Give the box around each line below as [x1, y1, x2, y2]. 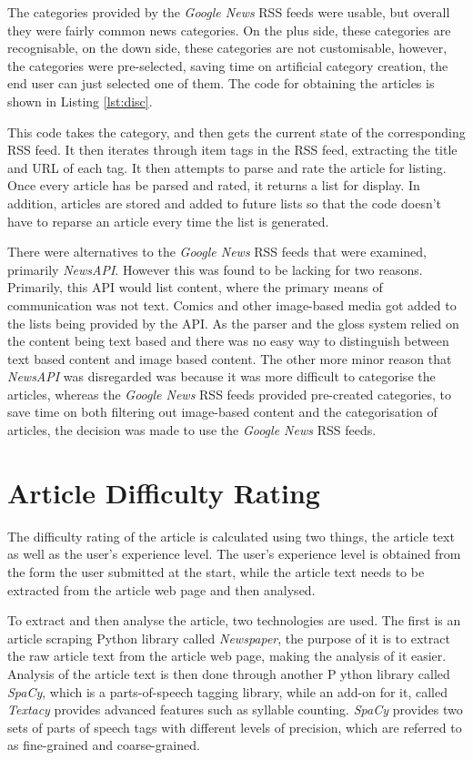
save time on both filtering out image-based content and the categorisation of [7, 402, 438, 421]
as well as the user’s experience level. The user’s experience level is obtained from [7, 544, 461, 563]
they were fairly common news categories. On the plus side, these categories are [7, 20, 451, 39]
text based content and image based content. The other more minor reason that [7, 349, 452, 368]
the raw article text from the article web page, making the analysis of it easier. [7, 646, 447, 665]
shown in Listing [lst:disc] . [7, 91, 153, 110]
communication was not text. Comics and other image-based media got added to [7, 295, 457, 314]
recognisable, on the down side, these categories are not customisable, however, [7, 38, 448, 57]
